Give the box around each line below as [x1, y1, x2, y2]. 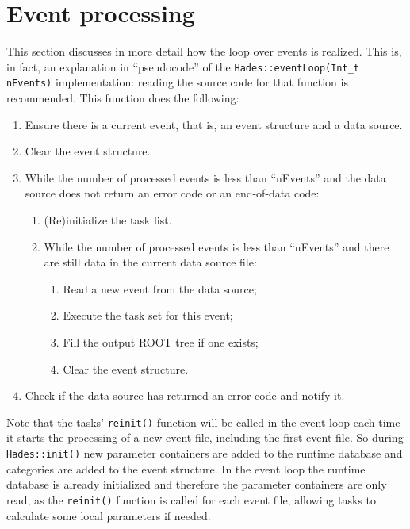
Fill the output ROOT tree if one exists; [63, 333, 259, 350]
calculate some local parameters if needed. [6, 507, 211, 523]
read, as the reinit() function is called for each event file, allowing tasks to [6, 491, 376, 508]
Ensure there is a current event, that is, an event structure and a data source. [25, 116, 403, 132]
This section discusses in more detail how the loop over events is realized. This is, [6, 43, 402, 59]
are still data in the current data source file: [44, 254, 257, 270]
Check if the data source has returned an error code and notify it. [25, 387, 345, 404]
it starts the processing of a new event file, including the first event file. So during [6, 429, 404, 446]
